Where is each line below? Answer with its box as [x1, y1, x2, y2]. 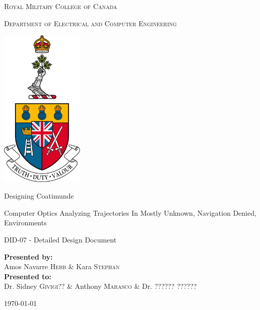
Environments [4, 217, 47, 228]
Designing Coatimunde [4, 191, 74, 201]
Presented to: [4, 271, 51, 281]
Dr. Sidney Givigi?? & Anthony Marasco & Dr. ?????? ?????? [4, 281, 197, 291]
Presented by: [4, 251, 53, 262]
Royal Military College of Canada [4, 1, 117, 11]
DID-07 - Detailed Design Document [4, 234, 117, 245]
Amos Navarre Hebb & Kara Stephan [4, 261, 120, 272]
